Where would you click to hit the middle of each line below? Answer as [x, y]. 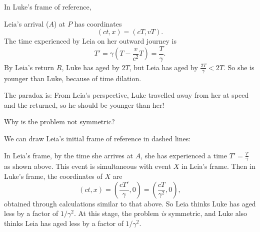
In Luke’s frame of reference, [48, 7]
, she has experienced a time [184, 155]
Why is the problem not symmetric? [59, 122]
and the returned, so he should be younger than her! [84, 104]
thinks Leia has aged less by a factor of [64, 223]
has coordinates [98, 23]
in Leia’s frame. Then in [218, 166]
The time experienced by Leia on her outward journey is [90, 41]
